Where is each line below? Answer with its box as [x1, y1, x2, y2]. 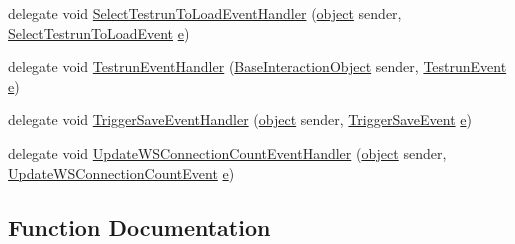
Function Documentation [8, 211, 271, 242]
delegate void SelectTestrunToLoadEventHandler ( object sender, [8, 3, 402, 23]
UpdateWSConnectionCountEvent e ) [8, 162, 235, 183]
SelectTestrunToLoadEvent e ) [8, 22, 190, 43]
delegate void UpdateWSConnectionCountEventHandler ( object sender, [8, 142, 447, 163]
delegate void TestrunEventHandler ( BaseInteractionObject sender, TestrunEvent [8, 56, 507, 77]
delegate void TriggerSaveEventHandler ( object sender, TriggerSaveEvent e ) [8, 109, 472, 130]
